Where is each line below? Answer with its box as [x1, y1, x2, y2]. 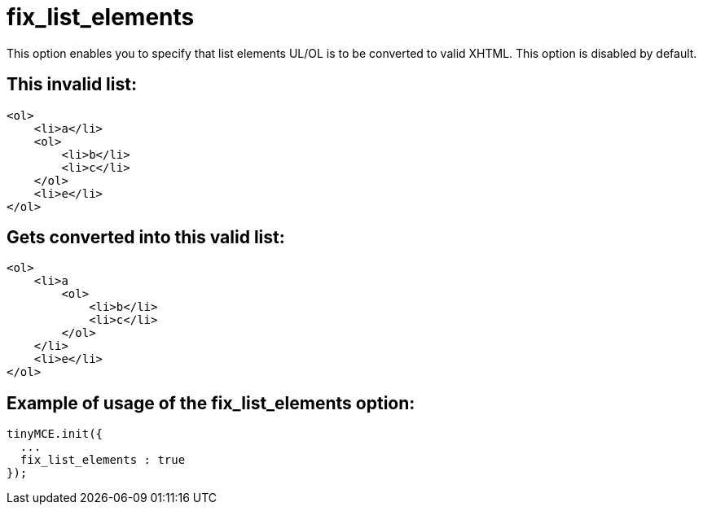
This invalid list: [7, 74, 137, 95]
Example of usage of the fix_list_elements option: [7, 392, 415, 413]
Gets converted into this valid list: [7, 227, 285, 248]
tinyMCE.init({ [7, 427, 103, 441]
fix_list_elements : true [20, 453, 186, 467]
